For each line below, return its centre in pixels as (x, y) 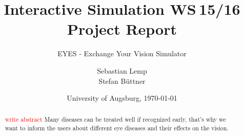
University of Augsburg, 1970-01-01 (122, 98)
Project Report (122, 29)
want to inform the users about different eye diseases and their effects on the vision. (117, 128)
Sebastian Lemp (122, 70)
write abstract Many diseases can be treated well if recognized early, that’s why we (115, 119)
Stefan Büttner (122, 81)
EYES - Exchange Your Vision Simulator (122, 53)
